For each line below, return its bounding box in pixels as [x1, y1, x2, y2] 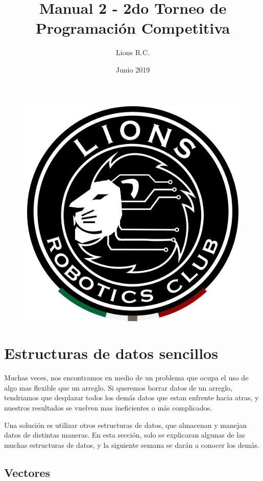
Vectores [4, 464, 51, 480]
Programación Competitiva [35, 17, 230, 38]
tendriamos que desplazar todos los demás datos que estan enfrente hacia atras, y [4, 392, 259, 403]
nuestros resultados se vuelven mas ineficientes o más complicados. [4, 402, 212, 413]
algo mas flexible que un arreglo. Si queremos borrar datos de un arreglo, [4, 382, 233, 393]
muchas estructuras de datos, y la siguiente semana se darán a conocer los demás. [4, 439, 259, 450]
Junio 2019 [115, 64, 150, 75]
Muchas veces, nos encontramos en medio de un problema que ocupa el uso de [4, 372, 249, 383]
